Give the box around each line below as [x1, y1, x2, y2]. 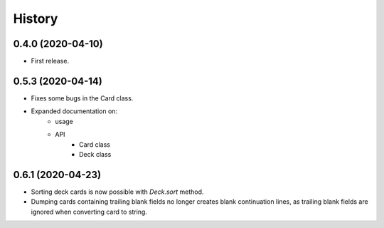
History [13, 11, 58, 26]
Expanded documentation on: [31, 107, 117, 115]
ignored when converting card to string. [31, 207, 147, 216]
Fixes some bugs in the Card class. [31, 93, 134, 103]
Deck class [79, 150, 112, 158]
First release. [31, 57, 70, 66]
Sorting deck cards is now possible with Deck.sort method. [31, 187, 204, 196]
